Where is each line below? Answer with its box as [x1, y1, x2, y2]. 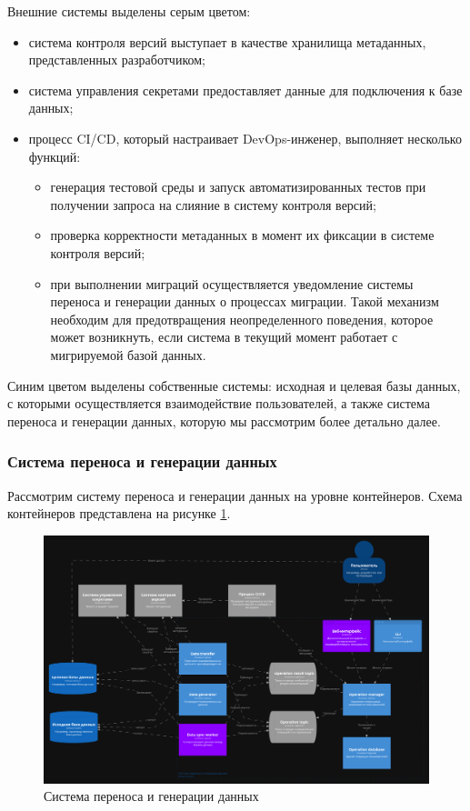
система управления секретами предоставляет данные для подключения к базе [28, 80, 463, 99]
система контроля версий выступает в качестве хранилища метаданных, [28, 32, 426, 51]
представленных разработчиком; [28, 50, 205, 69]
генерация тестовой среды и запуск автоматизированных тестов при [50, 177, 426, 196]
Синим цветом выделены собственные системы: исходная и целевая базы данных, [7, 375, 461, 395]
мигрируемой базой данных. [50, 345, 206, 364]
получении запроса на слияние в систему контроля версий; [50, 195, 376, 214]
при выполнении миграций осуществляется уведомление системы [50, 274, 414, 293]
